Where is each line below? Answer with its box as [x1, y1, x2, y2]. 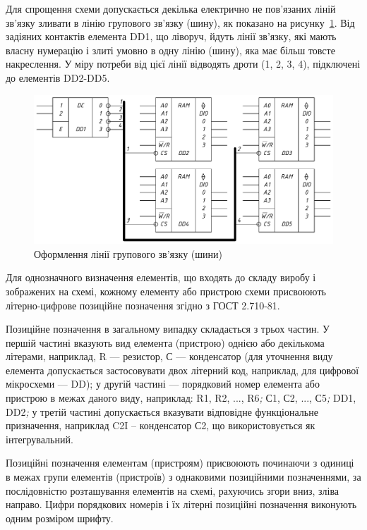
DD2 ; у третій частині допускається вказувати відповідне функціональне [6, 404, 318, 419]
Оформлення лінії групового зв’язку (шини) [34, 246, 222, 261]
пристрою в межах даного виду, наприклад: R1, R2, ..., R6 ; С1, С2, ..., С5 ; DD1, [6, 390, 356, 405]
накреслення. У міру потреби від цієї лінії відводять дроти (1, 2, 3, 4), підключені [6, 56, 361, 71]
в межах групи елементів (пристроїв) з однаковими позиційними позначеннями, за [6, 469, 361, 484]
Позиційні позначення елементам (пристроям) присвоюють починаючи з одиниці [6, 455, 354, 470]
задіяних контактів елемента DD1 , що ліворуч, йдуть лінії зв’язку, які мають [6, 29, 337, 44]
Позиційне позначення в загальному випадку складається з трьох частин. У [6, 321, 330, 336]
